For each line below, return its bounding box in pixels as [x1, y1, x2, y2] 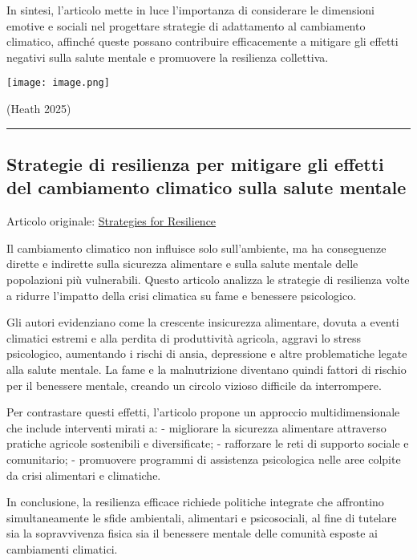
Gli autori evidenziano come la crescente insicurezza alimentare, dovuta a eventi [6, 314, 399, 331]
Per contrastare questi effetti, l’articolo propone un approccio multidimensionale [6, 404, 400, 420]
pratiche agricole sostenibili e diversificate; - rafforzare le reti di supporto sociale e [6, 435, 409, 452]
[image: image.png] [6, 77, 110, 89]
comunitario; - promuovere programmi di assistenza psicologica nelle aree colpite [6, 450, 401, 467]
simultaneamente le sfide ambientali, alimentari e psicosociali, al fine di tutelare [6, 509, 397, 526]
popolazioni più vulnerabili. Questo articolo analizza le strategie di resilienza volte [6, 271, 410, 287]
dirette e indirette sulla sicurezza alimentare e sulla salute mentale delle [6, 255, 358, 272]
